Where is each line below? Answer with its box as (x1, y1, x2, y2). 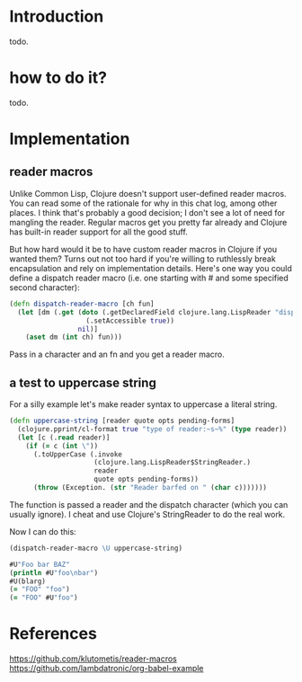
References (9, 624, 97, 644)
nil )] (77, 324, 99, 333)
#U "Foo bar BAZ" (9, 560, 70, 569)
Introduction (9, 6, 104, 27)
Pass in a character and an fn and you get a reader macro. (9, 349, 225, 360)
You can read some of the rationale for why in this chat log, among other (9, 198, 278, 208)
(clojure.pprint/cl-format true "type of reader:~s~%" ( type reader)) (17, 424, 288, 433)
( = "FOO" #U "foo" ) (9, 593, 78, 603)
